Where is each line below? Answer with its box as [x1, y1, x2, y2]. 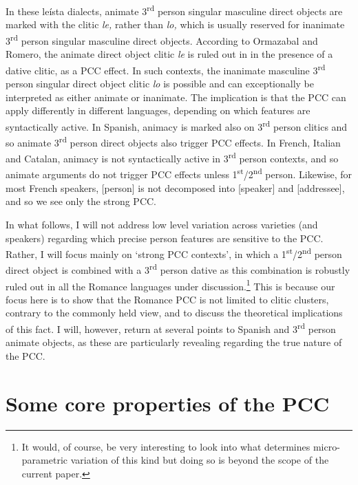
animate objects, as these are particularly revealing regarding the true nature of [6, 335, 342, 349]
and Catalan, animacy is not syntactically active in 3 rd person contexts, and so [6, 149, 339, 165]
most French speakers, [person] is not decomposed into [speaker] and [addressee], [6, 180, 345, 195]
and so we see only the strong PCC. [6, 194, 156, 208]
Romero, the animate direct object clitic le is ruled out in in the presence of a [6, 47, 333, 61]
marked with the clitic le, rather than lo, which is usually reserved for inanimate [6, 17, 345, 32]
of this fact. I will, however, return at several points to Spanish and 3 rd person [6, 320, 336, 336]
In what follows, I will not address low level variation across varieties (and [6, 217, 318, 231]
